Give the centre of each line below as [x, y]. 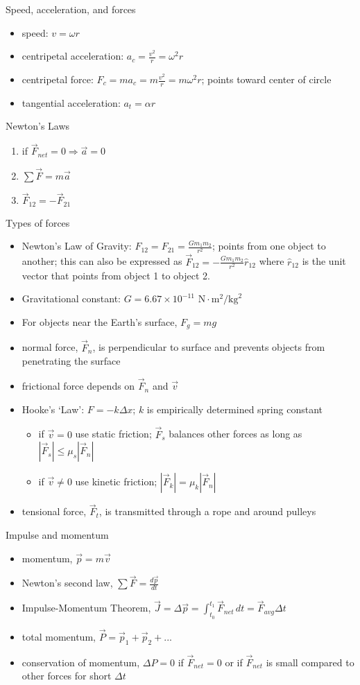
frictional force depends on [78, 386]
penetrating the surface [71, 361]
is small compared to [310, 662]
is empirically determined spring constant [234, 409]
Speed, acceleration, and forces [71, 9]
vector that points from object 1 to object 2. [116, 275]
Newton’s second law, [67, 583]
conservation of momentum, [81, 662]
